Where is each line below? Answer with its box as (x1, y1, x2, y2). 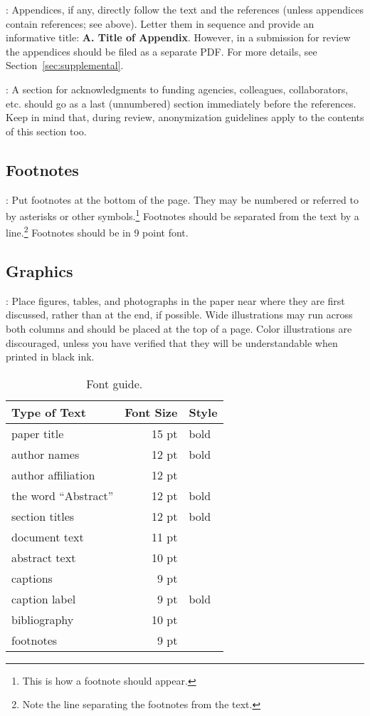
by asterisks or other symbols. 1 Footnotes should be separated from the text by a (6, 207, 359, 223)
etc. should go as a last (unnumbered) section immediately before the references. (6, 95, 356, 110)
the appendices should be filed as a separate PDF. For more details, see (6, 43, 317, 58)
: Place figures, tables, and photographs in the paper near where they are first (6, 293, 345, 308)
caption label (11, 590, 76, 607)
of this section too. (6, 123, 87, 138)
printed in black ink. (6, 349, 95, 364)
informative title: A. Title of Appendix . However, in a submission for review (6, 30, 351, 45)
